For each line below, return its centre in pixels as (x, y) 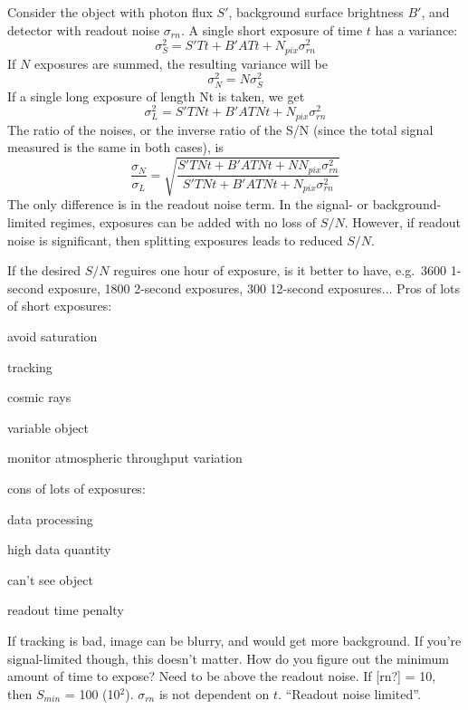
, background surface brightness (316, 12)
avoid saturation (53, 336)
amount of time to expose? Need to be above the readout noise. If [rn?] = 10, (222, 676)
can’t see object (50, 579)
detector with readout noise (84, 29)
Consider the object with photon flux (110, 12)
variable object (48, 427)
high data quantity (59, 549)
